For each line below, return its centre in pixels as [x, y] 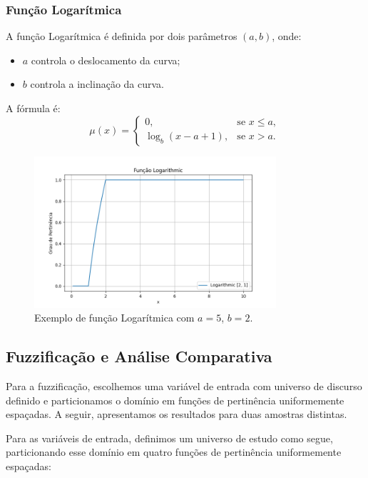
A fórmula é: [33, 108]
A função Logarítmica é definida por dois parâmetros [122, 36]
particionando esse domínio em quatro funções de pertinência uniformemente [174, 452]
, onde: [287, 36]
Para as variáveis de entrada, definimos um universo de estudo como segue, [169, 438]
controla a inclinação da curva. [97, 84]
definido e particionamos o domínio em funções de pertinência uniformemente [175, 400]
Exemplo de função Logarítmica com [114, 318]
